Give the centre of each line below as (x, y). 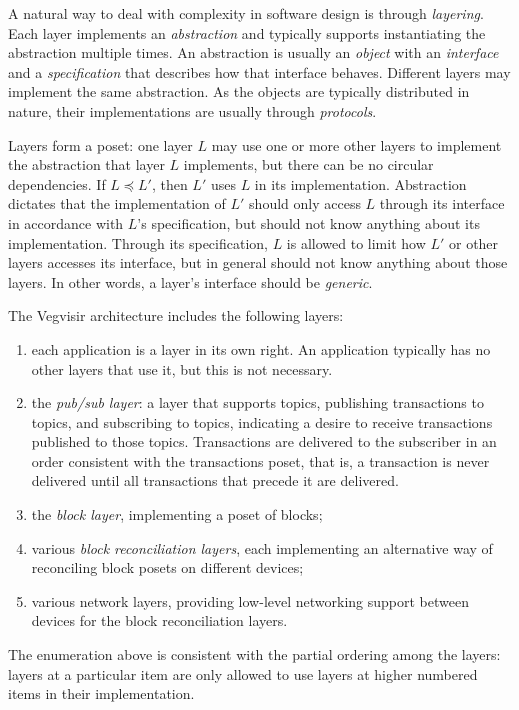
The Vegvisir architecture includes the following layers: (176, 315)
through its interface (442, 203)
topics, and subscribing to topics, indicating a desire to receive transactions (262, 421)
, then (169, 183)
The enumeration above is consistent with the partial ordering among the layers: (254, 654)
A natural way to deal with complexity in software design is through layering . (246, 13)
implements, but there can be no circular (308, 164)
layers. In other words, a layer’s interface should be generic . (190, 281)
